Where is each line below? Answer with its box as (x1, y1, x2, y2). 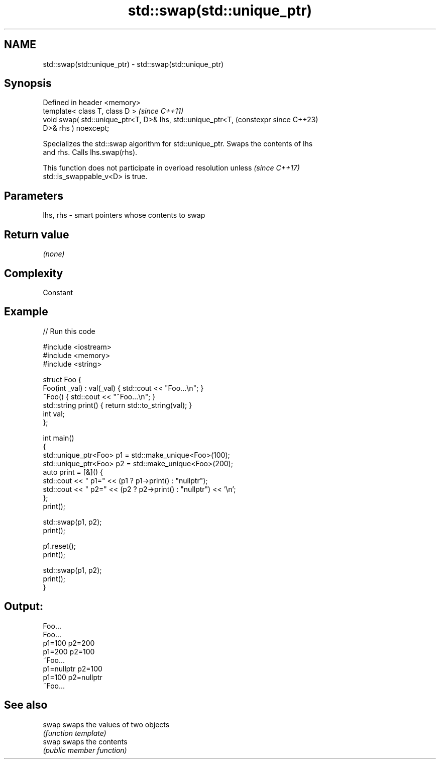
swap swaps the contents (43, 737, 128, 746)
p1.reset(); (43, 541, 76, 550)
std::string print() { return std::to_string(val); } (43, 400, 192, 409)
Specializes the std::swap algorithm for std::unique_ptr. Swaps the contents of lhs (43, 139, 313, 148)
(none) (43, 249, 65, 259)
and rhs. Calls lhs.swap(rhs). (43, 148, 138, 157)
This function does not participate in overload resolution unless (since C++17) (43, 163, 300, 173)
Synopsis (4, 77, 52, 90)
